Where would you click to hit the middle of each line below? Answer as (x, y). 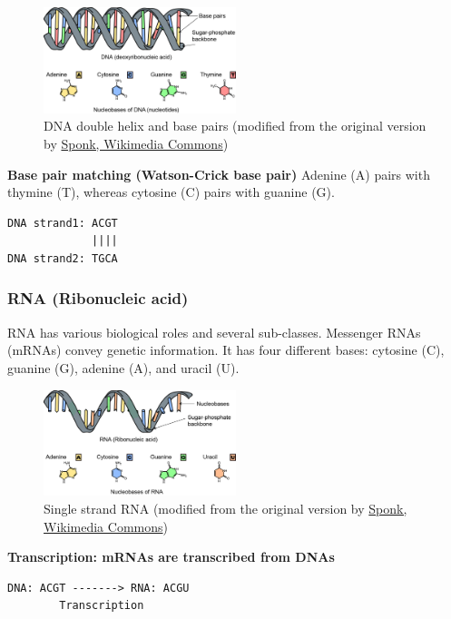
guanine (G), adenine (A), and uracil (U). (123, 367)
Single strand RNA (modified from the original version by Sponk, (225, 509)
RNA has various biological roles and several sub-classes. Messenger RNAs (214, 332)
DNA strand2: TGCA (63, 258)
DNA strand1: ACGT (63, 223)
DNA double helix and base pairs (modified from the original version (235, 126)
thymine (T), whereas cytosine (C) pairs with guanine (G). (171, 192)
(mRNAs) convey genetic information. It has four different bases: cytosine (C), (226, 350)
